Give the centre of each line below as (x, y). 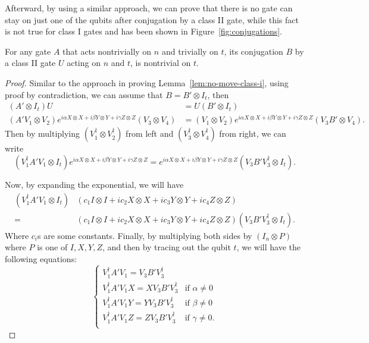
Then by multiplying (43, 133)
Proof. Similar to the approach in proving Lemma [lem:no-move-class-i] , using (147, 82)
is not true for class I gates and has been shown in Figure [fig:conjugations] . (143, 31)
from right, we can (253, 133)
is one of (52, 247)
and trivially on (190, 51)
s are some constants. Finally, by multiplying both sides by (145, 235)
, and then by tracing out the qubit (167, 247)
